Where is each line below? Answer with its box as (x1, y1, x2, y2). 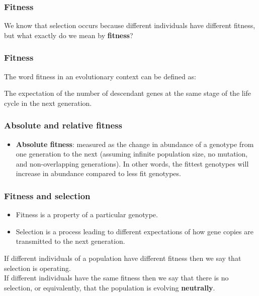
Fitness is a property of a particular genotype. (16, 209, 158, 220)
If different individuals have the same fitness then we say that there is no (4, 272, 229, 283)
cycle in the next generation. (4, 97, 92, 108)
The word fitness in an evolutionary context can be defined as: (4, 71, 196, 81)
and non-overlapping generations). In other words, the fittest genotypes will (16, 158, 249, 169)
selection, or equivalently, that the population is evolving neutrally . (4, 282, 215, 292)
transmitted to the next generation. (16, 236, 125, 246)
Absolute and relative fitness (4, 119, 122, 131)
